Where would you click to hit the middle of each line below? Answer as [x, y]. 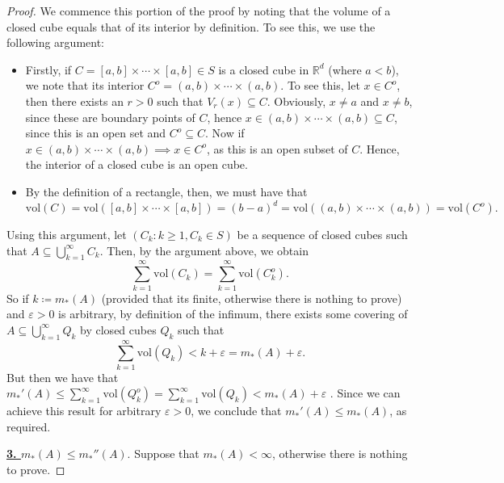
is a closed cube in [264, 69]
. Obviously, [296, 101]
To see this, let [323, 85]
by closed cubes [118, 329]
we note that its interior [85, 85]
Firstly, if [48, 69]
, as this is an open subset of [277, 148]
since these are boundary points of [110, 117]
